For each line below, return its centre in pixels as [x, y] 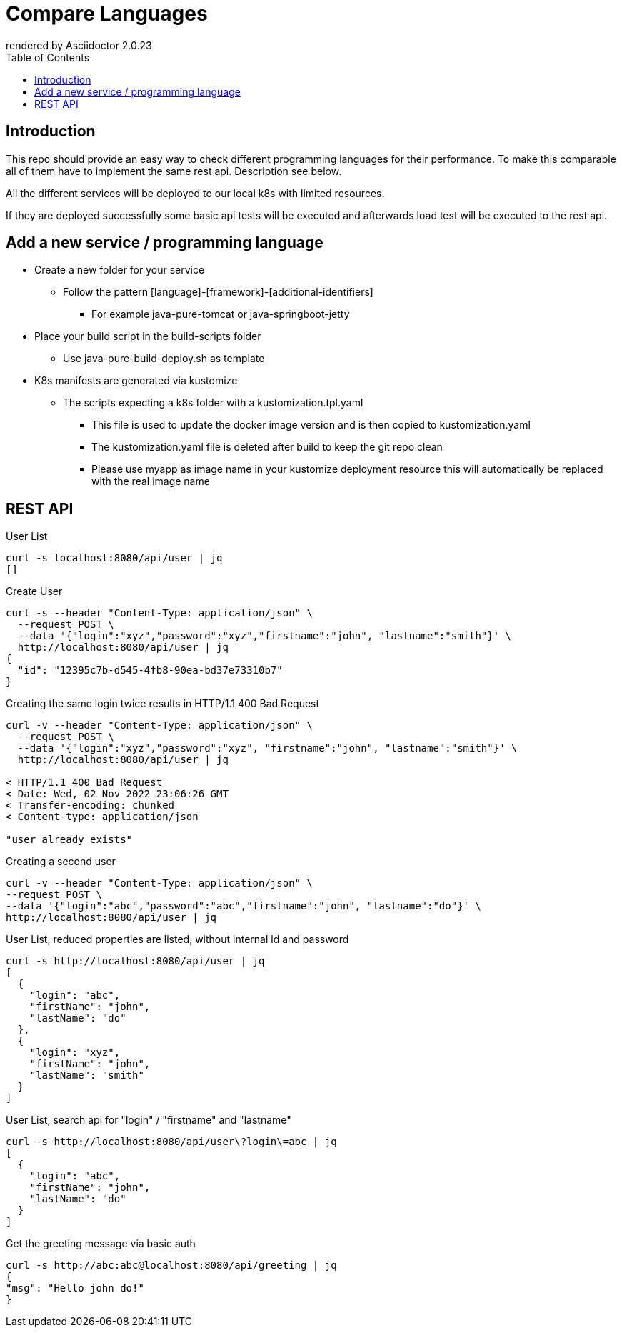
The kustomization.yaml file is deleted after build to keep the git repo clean [267, 447]
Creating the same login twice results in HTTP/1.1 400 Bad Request [163, 704]
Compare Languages [107, 14]
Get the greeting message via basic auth [101, 1244]
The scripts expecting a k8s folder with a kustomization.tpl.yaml [213, 403]
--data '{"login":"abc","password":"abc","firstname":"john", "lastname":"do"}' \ [244, 906]
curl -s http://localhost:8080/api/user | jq [135, 961]
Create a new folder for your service [120, 270]
